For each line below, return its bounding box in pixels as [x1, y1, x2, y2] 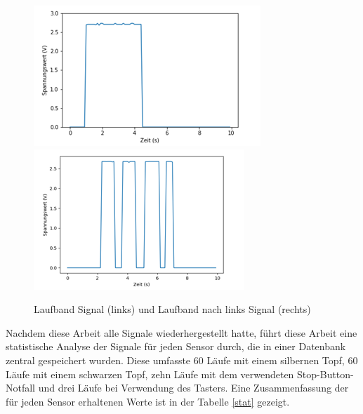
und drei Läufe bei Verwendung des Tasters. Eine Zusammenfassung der [38, 380, 349, 395]
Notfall [6, 380, 36, 395]
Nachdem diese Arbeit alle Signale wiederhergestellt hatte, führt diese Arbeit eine [6, 325, 357, 340]
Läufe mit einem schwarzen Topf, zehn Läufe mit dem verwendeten [6, 366, 294, 381]
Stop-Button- [297, 366, 354, 381]
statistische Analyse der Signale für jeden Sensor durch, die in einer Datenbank [6, 339, 346, 354]
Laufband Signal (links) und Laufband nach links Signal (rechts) [34, 302, 311, 316]
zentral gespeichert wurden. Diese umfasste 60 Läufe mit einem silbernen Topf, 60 [6, 352, 358, 367]
